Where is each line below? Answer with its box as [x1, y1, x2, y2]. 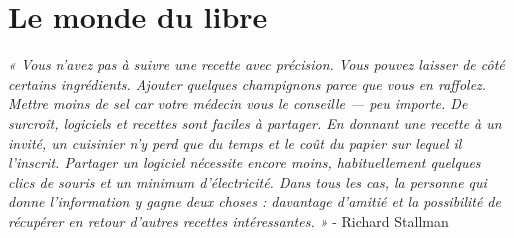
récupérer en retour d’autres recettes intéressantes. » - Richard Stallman [8, 210, 449, 231]
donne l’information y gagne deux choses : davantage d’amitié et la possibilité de [8, 191, 501, 212]
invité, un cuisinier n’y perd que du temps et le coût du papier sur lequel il [8, 132, 462, 153]
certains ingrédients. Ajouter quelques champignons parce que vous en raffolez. [8, 73, 487, 94]
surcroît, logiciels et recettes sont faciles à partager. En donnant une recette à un [8, 112, 502, 133]
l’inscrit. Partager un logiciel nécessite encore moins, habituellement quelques [8, 152, 481, 173]
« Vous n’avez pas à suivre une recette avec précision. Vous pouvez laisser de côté [8, 54, 505, 75]
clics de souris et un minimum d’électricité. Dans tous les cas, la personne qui [8, 171, 487, 192]
